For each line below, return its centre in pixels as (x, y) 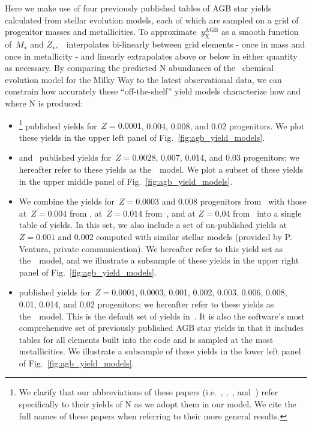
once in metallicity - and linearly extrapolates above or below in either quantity (151, 56)
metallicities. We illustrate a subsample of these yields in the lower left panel (160, 351)
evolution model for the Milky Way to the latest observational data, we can (143, 79)
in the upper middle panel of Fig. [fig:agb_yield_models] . (126, 181)
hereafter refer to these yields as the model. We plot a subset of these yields (161, 169)
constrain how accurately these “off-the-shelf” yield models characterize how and (153, 91)
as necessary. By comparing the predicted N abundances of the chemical (139, 68)
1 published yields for (58, 125)
